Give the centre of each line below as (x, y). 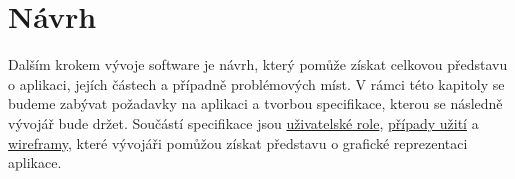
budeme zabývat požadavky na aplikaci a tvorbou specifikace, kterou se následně (255, 103)
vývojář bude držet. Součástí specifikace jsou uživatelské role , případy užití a (243, 122)
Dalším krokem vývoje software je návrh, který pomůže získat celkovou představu (258, 64)
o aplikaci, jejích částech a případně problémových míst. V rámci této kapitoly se (256, 83)
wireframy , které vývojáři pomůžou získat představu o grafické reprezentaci (238, 142)
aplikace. (35, 162)
